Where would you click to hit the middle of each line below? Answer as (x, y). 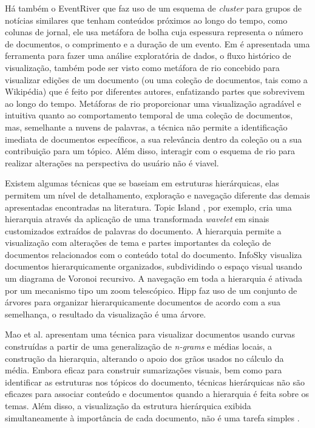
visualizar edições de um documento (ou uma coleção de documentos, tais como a (156, 79)
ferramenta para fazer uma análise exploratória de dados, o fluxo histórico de (148, 56)
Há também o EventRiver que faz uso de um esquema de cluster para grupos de (153, 8)
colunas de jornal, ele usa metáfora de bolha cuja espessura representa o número (154, 32)
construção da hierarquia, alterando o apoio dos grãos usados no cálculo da (144, 358)
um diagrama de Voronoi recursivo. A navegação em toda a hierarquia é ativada (154, 278)
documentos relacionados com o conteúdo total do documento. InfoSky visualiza (154, 254)
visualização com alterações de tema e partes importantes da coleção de (138, 243)
